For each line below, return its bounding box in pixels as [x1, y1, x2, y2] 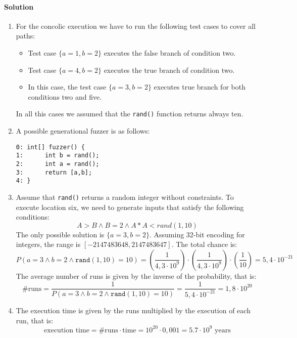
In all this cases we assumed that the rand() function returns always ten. [16, 108, 243, 119]
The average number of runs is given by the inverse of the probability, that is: [16, 270, 257, 281]
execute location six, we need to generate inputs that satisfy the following [16, 201, 244, 212]
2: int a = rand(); [16, 160, 100, 167]
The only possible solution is [16, 229, 105, 239]
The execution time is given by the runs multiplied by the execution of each [16, 305, 251, 315]
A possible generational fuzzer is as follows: [16, 125, 150, 136]
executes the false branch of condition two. [104, 47, 236, 58]
